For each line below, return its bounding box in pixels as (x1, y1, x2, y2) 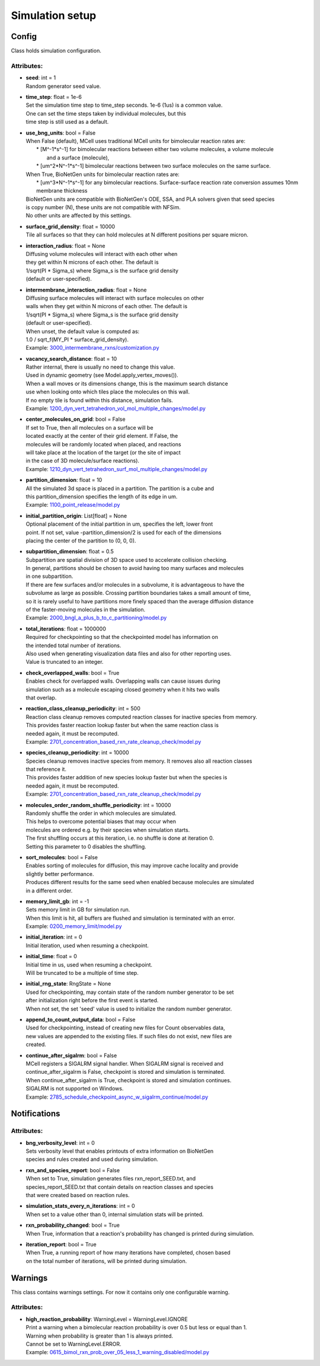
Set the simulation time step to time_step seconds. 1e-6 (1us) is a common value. (25, 101, 223, 109)
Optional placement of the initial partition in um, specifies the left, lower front (25, 520, 213, 527)
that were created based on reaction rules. (25, 1192, 130, 1199)
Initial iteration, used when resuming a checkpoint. (25, 942, 149, 949)
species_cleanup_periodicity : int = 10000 (25, 749, 130, 756)
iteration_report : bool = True (25, 1240, 97, 1247)
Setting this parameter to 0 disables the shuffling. (25, 843, 146, 850)
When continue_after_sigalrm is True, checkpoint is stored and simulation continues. (25, 1076, 232, 1084)
